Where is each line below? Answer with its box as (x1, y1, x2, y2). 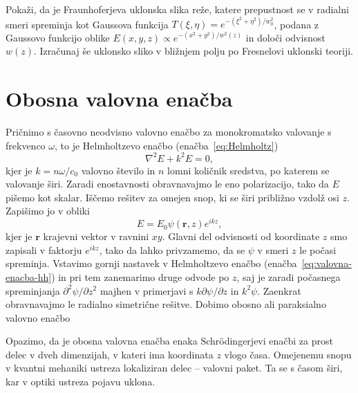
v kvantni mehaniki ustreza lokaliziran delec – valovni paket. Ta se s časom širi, (6, 360, 343, 375)
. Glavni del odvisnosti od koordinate (162, 229, 320, 244)
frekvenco (6, 138, 46, 152)
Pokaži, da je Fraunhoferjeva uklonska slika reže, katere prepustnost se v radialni (6, 2, 349, 16)
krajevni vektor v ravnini (43, 229, 149, 244)
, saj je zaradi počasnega (236, 269, 341, 284)
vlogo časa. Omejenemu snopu (224, 347, 352, 361)
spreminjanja (6, 283, 60, 298)
